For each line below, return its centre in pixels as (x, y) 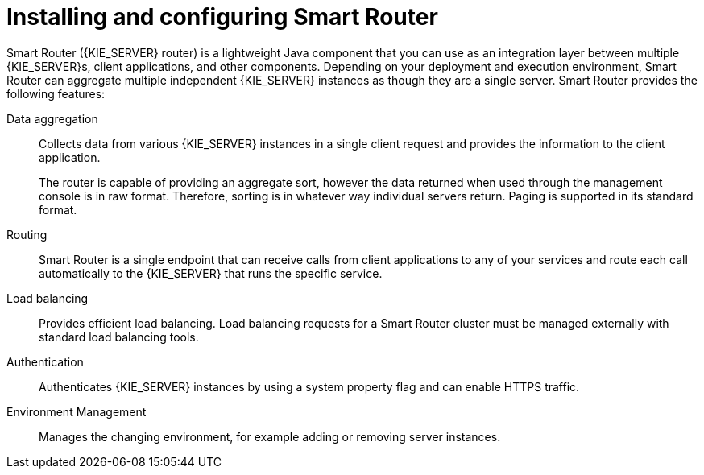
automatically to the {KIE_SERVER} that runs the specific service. (211, 273)
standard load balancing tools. (119, 337)
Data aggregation (52, 118)
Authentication (45, 361)
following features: (56, 93)
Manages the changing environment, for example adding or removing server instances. (270, 436)
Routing (27, 234)
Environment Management (77, 411)
